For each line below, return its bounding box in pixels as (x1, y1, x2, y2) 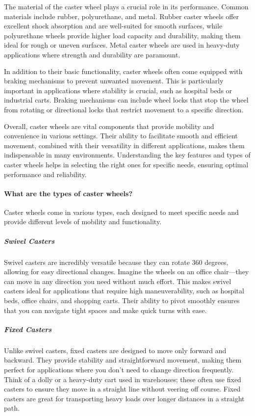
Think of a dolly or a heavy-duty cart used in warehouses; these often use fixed (4, 374, 241, 384)
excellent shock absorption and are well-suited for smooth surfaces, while (4, 21, 223, 31)
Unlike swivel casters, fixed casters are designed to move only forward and (4, 345, 227, 355)
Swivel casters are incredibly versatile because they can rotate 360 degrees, (4, 257, 229, 267)
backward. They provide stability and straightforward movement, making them (4, 355, 242, 365)
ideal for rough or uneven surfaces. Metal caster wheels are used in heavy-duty (4, 40, 240, 50)
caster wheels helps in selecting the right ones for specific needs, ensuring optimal (4, 159, 249, 169)
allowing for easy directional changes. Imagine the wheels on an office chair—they (4, 266, 249, 277)
